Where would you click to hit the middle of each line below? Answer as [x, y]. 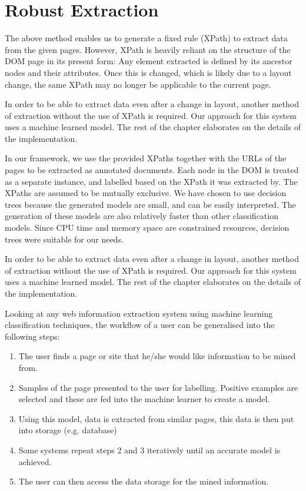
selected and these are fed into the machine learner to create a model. [144, 399]
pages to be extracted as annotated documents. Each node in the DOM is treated [152, 170]
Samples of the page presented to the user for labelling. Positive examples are [158, 387]
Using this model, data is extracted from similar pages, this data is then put [156, 418]
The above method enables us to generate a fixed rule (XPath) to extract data [146, 38]
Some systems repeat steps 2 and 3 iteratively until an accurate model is [149, 449]
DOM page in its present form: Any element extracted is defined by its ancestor [149, 61]
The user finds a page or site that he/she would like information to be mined [157, 356]
